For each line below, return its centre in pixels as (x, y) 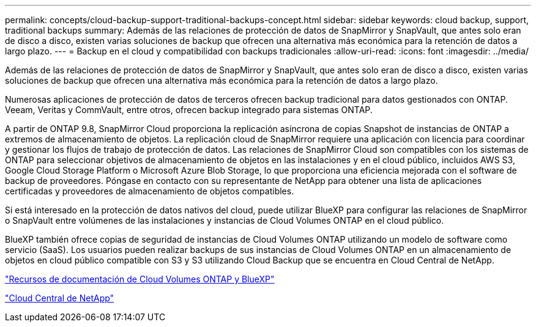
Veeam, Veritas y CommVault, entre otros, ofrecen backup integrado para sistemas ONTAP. (189, 110)
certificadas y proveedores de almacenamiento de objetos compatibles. (150, 191)
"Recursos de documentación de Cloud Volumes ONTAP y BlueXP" (140, 279)
